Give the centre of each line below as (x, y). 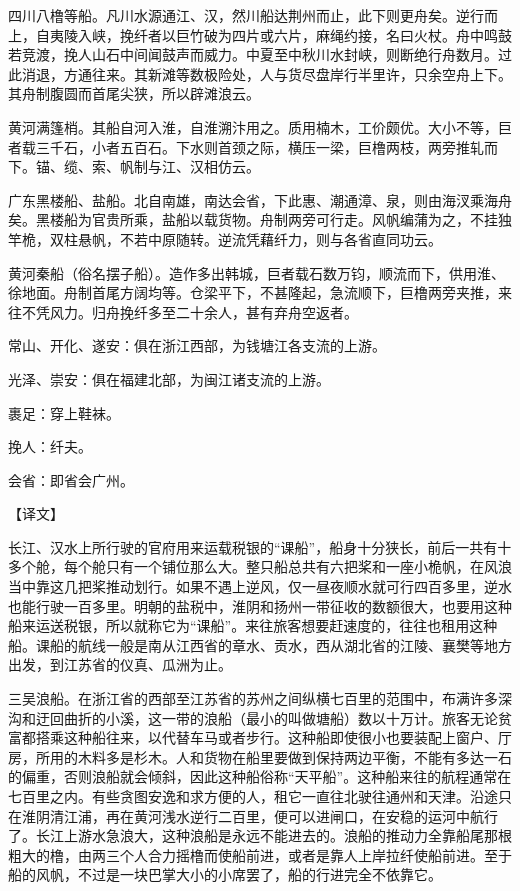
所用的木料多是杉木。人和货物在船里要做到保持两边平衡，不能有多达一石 (273, 756)
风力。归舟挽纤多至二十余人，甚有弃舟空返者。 (203, 311)
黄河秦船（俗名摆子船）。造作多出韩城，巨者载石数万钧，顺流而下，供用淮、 (256, 272)
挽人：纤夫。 (50, 446)
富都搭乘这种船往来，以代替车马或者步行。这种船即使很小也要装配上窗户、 (253, 737)
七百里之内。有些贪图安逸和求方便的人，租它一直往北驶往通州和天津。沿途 (253, 796)
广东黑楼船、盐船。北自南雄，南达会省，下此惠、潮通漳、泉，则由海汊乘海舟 (260, 199)
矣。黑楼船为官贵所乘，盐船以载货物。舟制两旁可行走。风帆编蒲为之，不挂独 (260, 219)
